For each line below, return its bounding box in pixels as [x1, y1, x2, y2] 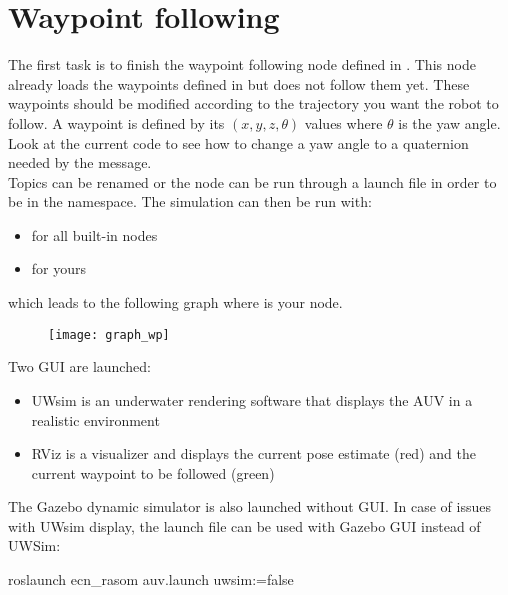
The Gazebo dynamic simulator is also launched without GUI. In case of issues [8, 496, 491, 517]
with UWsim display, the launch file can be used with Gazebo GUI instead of [8, 515, 481, 536]
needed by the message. [8, 152, 152, 173]
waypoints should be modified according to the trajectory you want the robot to [8, 93, 499, 114]
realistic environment [31, 409, 160, 430]
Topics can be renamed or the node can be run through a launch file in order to [8, 171, 497, 192]
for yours [31, 258, 87, 279]
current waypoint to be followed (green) [31, 462, 275, 483]
